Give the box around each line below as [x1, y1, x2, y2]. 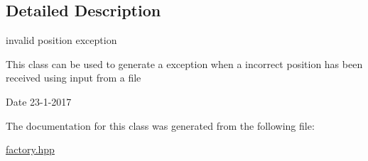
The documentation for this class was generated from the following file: [6, 118, 315, 133]
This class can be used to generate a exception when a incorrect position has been [6, 56, 363, 71]
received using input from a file [6, 70, 141, 85]
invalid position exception [6, 33, 117, 48]
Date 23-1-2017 [6, 94, 72, 109]
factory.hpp [6, 142, 55, 157]
